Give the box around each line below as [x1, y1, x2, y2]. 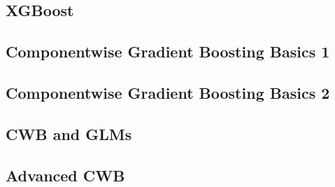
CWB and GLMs [6, 123, 132, 144]
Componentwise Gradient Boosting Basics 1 [6, 41, 330, 62]
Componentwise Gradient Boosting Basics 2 [6, 81, 330, 103]
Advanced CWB [6, 164, 125, 186]
